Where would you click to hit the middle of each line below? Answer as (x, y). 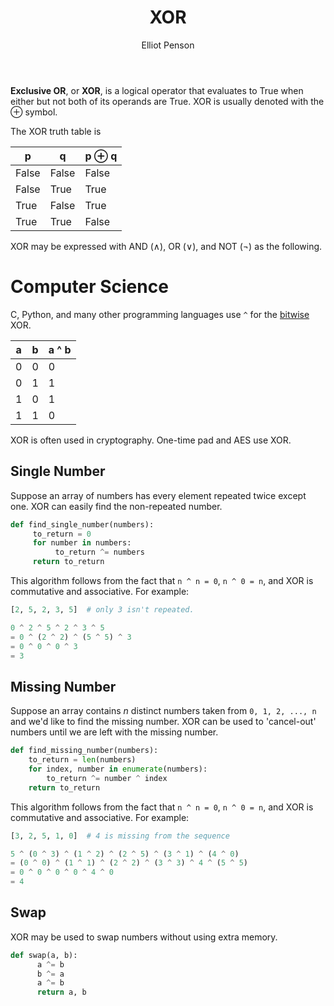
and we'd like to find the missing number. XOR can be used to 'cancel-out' (163, 722)
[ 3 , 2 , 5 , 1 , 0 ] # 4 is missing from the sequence (120, 836)
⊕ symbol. (34, 112)
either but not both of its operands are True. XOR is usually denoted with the (167, 101)
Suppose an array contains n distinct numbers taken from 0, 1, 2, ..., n (163, 711)
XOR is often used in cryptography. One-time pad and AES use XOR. (151, 440)
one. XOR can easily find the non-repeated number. (116, 506)
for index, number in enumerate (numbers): (118, 769)
